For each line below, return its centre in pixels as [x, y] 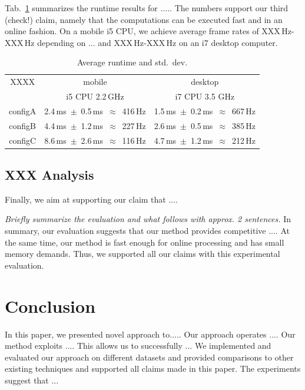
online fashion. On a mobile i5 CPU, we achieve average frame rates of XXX [142, 31]
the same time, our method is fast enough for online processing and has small [145, 242]
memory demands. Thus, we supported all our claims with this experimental [142, 254]
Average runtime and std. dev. [132, 62]
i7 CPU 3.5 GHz [205, 96]
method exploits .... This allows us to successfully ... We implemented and [138, 346]
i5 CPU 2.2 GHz [95, 96]
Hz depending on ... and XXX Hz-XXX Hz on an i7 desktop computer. [151, 42]
